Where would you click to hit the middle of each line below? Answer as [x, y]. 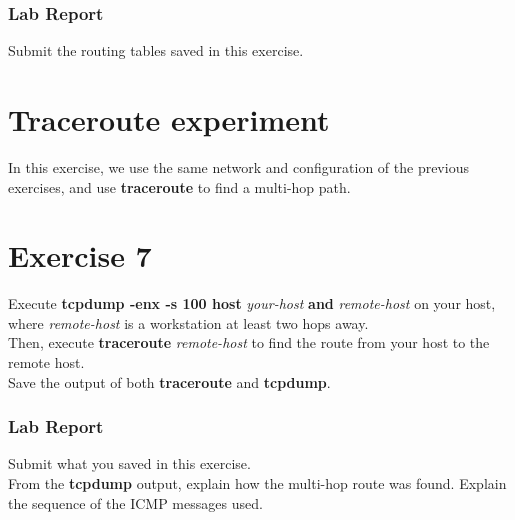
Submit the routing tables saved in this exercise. [156, 50]
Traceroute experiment [169, 119]
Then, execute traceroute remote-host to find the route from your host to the [249, 342]
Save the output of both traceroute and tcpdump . [169, 381]
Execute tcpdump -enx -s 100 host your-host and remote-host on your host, [252, 303]
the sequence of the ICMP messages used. [135, 502]
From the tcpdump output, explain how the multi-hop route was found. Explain [257, 483]
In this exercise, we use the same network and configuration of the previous [238, 166]
